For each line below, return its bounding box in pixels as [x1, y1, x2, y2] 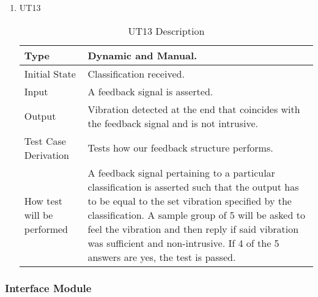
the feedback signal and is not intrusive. [87, 116, 258, 130]
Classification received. [87, 66, 185, 81]
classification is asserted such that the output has [87, 179, 299, 194]
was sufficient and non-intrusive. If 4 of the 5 [87, 235, 279, 250]
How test [24, 193, 63, 208]
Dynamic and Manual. [87, 48, 198, 62]
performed [24, 221, 68, 236]
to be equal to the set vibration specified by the [87, 193, 292, 208]
